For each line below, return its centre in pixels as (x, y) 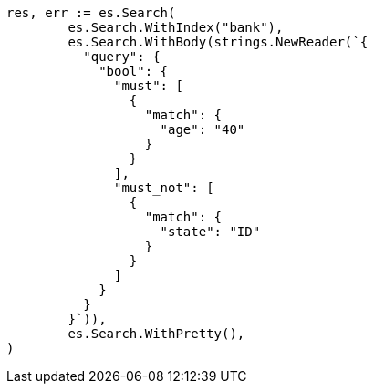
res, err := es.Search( (91, 13)
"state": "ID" (210, 232)
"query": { (122, 57)
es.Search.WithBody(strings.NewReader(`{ (218, 42)
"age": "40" (203, 129)
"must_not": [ (164, 188)
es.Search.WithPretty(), (156, 334)
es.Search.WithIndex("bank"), (176, 27)
